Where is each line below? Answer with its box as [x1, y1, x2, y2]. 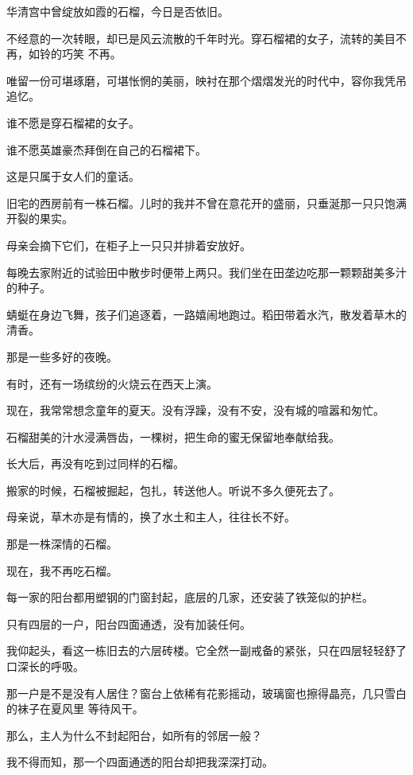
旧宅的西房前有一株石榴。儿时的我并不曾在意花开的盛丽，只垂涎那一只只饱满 [6, 194, 407, 211]
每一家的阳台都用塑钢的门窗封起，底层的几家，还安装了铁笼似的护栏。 [6, 589, 373, 606]
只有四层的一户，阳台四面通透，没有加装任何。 [6, 615, 251, 632]
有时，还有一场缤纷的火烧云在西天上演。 [6, 375, 218, 391]
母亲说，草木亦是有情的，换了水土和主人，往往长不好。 [6, 508, 295, 525]
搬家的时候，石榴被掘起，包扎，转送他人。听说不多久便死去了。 [6, 481, 340, 498]
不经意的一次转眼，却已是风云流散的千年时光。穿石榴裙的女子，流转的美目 [6, 29, 396, 46]
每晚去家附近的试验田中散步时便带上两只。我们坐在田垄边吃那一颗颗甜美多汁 [6, 263, 407, 280]
